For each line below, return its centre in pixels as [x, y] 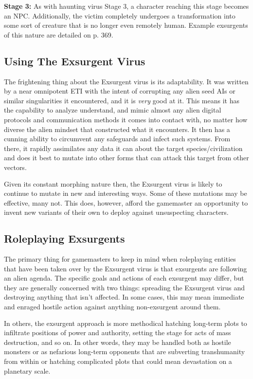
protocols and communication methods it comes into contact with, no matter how [126, 119]
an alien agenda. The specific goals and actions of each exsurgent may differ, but [124, 278]
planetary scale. [27, 370]
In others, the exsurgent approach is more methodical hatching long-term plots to [126, 323]
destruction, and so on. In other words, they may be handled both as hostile [117, 342]
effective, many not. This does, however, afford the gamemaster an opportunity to [126, 202]
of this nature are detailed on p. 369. [59, 34]
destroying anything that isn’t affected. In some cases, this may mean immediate [124, 297]
